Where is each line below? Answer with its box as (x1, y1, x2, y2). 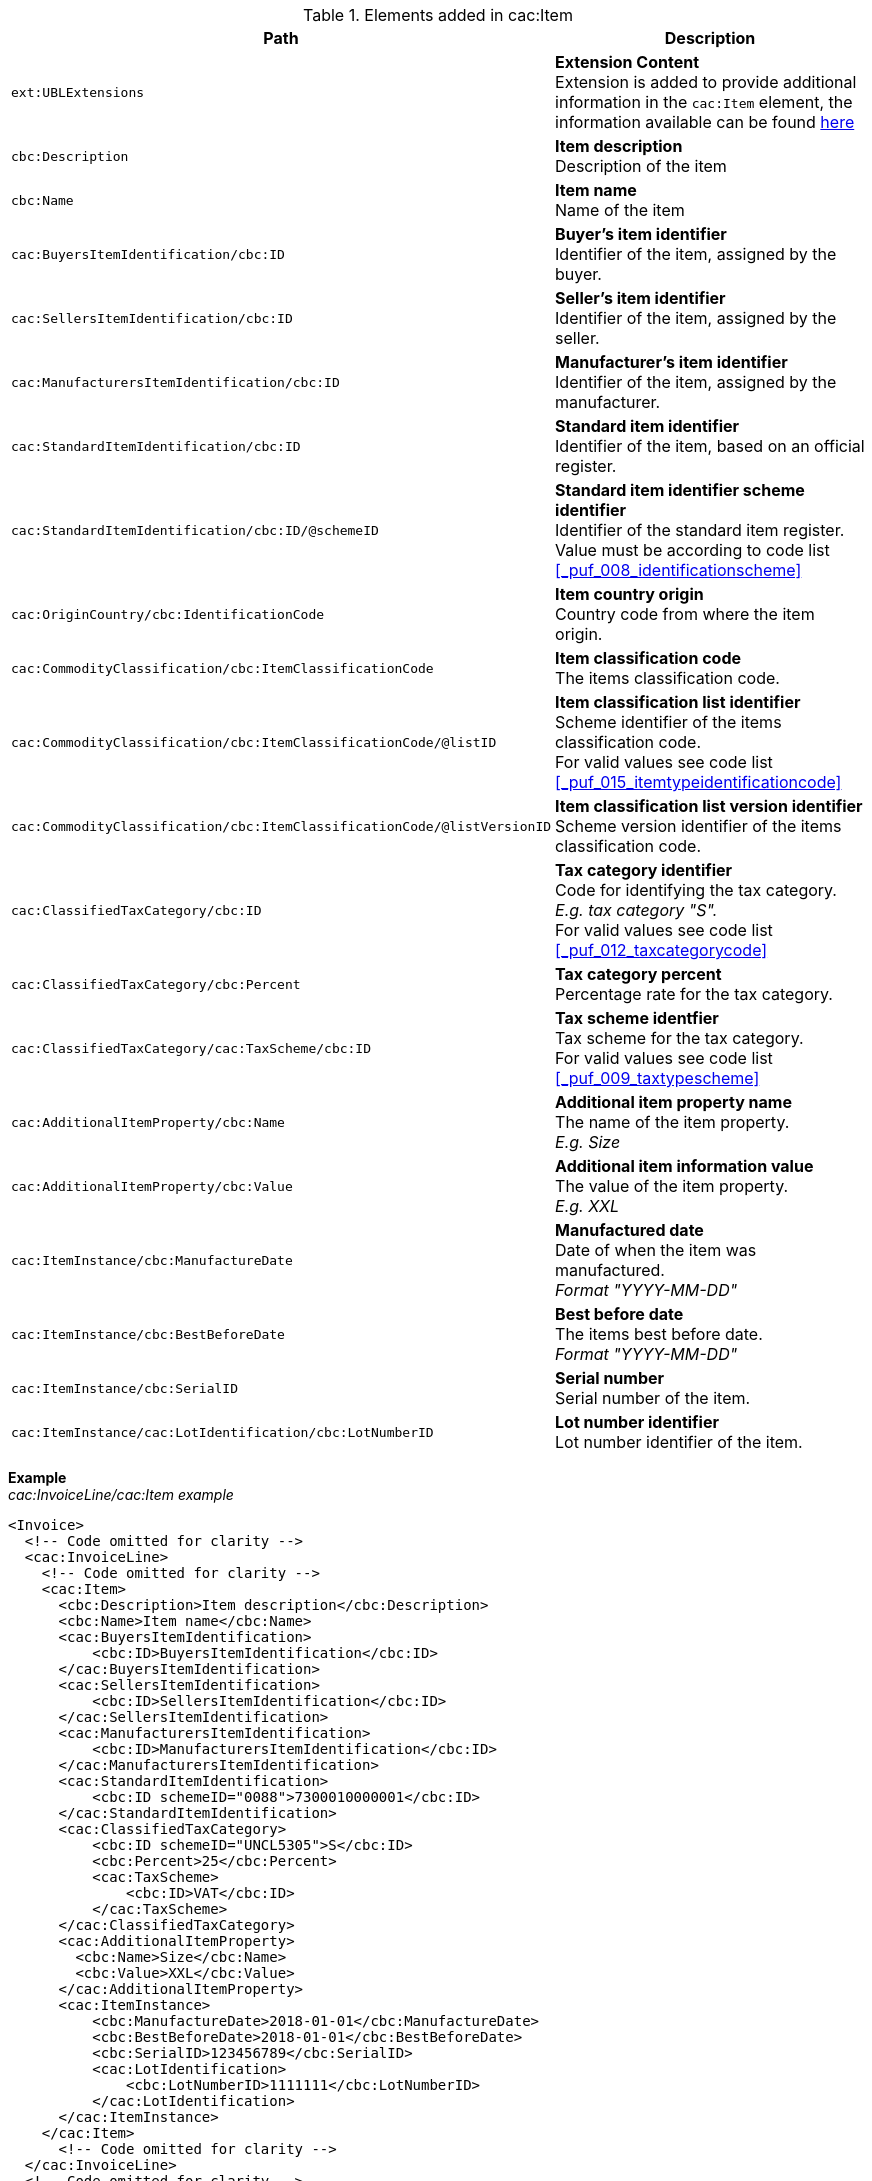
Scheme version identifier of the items (555, 816, 842, 836)
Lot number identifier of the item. (555, 1432, 803, 1452)
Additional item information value (555, 1156, 814, 1176)
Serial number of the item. (555, 1388, 751, 1408)
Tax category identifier (555, 860, 733, 880)
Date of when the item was (555, 1240, 757, 1260)
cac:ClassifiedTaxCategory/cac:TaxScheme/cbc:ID (11, 1040, 372, 1056)
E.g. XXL (555, 1196, 620, 1216)
